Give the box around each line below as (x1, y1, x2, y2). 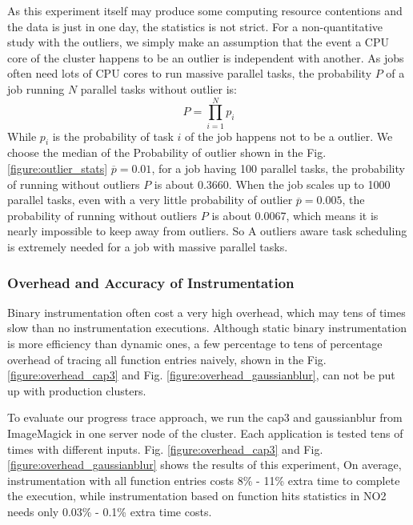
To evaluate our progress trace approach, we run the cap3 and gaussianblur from (7, 409, 403, 426)
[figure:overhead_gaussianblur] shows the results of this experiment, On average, (7, 456, 402, 473)
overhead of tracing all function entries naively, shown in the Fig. (7, 351, 327, 367)
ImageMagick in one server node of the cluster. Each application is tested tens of (7, 425, 403, 442)
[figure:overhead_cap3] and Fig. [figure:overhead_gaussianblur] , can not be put (7, 367, 395, 383)
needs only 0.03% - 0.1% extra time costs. (7, 503, 212, 519)
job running (7, 80, 65, 97)
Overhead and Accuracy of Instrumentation (7, 272, 295, 292)
